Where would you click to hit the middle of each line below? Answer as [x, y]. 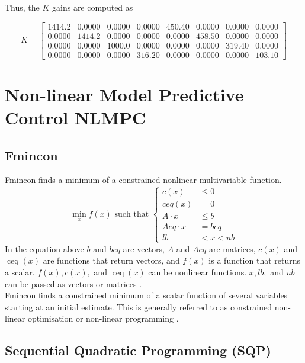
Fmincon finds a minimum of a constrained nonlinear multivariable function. [143, 180]
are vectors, [144, 248]
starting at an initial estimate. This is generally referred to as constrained [139, 306]
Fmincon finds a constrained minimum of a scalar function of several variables [146, 295]
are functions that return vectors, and [111, 260]
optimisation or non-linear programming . [103, 318]
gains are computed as [93, 7]
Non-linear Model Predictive [124, 94]
